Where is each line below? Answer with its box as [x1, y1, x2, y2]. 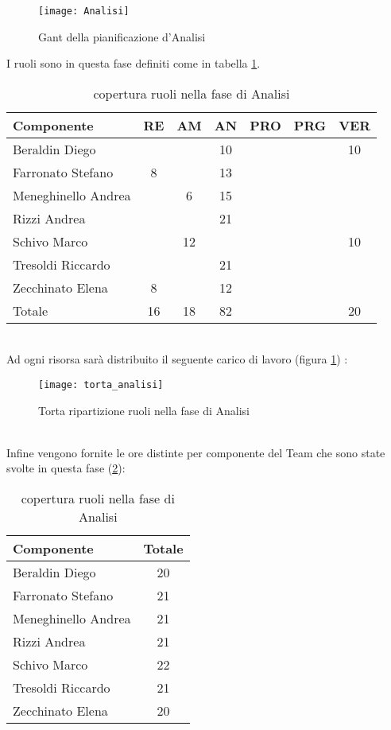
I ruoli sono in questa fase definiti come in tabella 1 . [6, 55, 261, 72]
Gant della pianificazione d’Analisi [38, 28, 206, 45]
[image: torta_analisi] [38, 379, 164, 391]
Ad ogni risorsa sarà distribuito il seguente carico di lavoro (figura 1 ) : [6, 351, 348, 367]
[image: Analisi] [38, 6, 130, 17]
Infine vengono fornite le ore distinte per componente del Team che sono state [6, 444, 385, 460]
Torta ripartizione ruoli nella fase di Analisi [38, 402, 250, 418]
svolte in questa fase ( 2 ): [6, 460, 126, 476]
